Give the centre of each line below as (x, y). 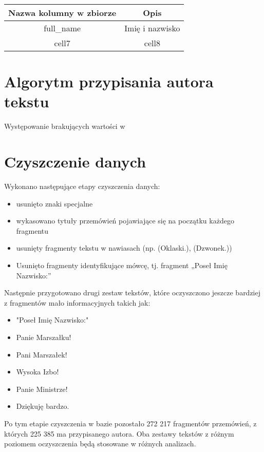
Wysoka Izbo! (37, 372)
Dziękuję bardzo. (43, 406)
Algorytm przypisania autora (109, 81)
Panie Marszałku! (44, 337)
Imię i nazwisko (152, 28)
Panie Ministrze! (42, 389)
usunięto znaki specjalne (54, 203)
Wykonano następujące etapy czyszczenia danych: (82, 186)
